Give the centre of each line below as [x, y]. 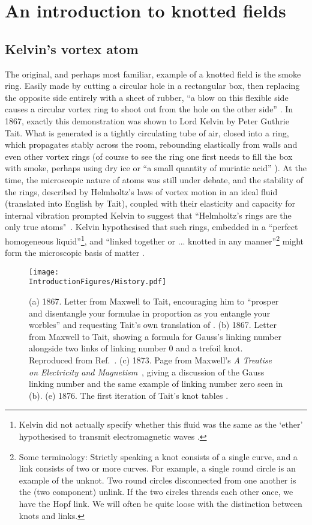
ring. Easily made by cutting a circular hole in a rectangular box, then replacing [152, 86]
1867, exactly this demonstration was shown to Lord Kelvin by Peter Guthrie [147, 120]
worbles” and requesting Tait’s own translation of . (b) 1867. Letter [153, 325]
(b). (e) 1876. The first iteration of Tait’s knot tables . [129, 395]
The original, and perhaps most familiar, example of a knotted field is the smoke [153, 74]
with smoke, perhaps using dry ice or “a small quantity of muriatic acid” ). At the [156, 168]
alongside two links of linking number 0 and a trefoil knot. [136, 348]
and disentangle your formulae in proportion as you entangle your [150, 313]
